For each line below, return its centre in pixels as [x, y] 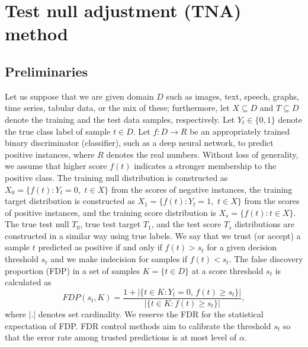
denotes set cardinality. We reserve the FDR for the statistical [151, 313]
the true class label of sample [58, 131]
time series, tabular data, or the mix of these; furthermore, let [117, 108]
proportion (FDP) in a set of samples [73, 270]
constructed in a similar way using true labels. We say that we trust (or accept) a [153, 235]
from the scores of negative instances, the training [202, 189]
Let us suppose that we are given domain [79, 96]
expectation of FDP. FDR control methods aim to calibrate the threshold [138, 325]
